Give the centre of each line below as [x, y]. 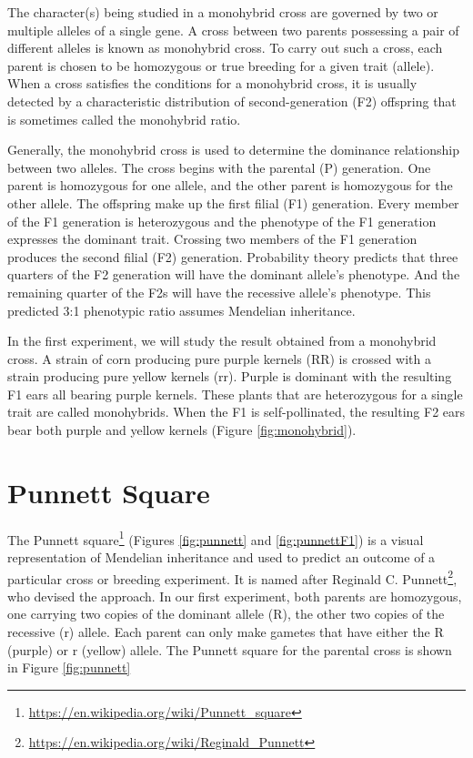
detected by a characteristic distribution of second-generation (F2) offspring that [232, 101]
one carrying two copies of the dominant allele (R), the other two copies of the [226, 614]
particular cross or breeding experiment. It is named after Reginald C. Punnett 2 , [232, 577]
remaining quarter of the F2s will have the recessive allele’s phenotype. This [219, 292]
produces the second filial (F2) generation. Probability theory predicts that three [233, 256]
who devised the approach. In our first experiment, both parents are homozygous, [235, 596]
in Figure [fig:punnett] [69, 667]
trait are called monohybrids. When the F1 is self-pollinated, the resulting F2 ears [236, 412]
